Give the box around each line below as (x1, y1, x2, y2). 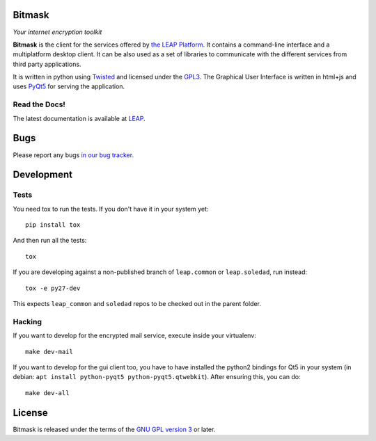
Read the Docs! (13, 99, 66, 109)
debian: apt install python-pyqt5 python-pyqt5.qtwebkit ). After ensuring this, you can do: (13, 373, 301, 381)
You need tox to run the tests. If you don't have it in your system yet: (13, 205, 209, 213)
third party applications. (13, 60, 81, 68)
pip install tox (25, 221, 81, 229)
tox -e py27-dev (25, 284, 81, 292)
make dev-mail (25, 348, 73, 355)
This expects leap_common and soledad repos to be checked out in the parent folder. (13, 300, 261, 308)
